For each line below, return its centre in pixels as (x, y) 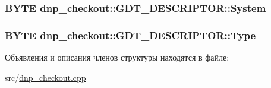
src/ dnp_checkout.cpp (45, 77)
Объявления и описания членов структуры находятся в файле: (117, 57)
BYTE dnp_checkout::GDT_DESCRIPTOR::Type (130, 35)
